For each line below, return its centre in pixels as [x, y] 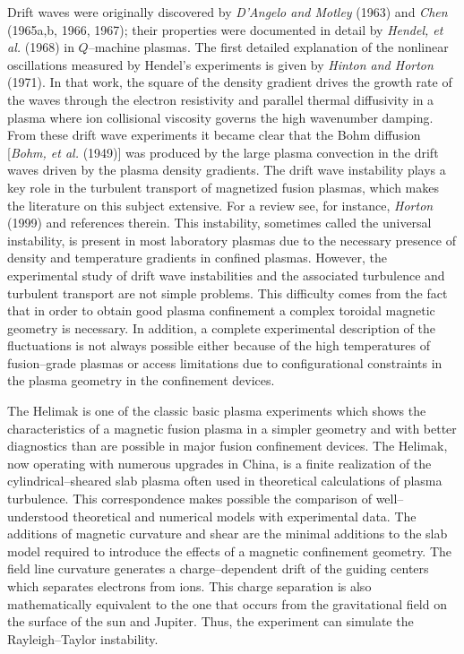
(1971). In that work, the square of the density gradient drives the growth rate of [230, 82]
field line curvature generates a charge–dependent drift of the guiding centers [218, 568]
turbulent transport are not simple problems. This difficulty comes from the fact [228, 293]
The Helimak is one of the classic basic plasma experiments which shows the [217, 411]
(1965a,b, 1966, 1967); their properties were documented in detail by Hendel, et [225, 29]
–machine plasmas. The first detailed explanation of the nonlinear [268, 47]
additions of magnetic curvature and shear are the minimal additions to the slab [228, 534]
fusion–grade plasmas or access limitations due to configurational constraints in [225, 362]
